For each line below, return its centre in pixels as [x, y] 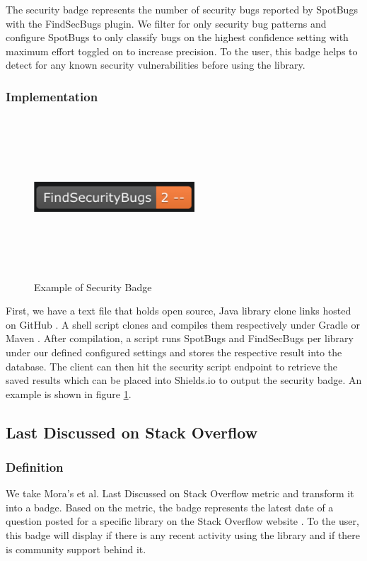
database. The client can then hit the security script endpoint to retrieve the [171, 366]
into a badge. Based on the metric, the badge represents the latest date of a [170, 507]
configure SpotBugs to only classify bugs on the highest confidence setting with [177, 37]
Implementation [52, 96]
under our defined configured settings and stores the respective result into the [174, 352]
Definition [35, 467]
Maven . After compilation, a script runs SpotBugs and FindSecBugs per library [180, 338]
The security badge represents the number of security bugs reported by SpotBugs [182, 9]
